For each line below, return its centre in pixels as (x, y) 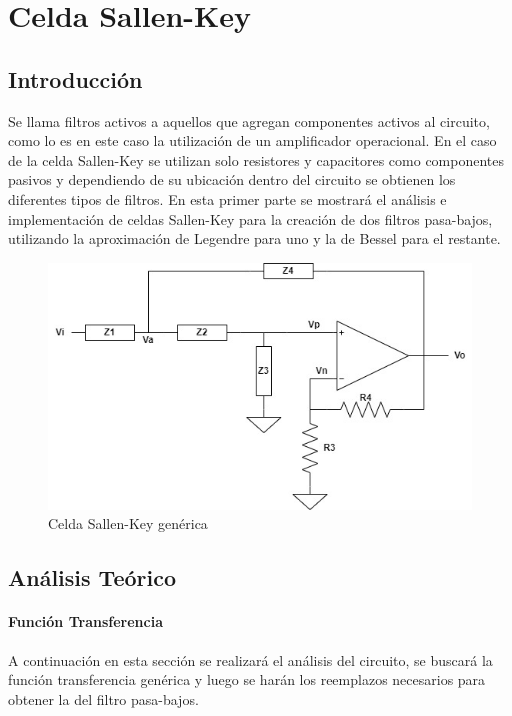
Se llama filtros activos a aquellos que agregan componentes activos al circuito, (249, 120)
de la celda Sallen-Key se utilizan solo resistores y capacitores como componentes (256, 159)
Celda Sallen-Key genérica (128, 523)
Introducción (75, 78)
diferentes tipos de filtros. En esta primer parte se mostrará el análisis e (227, 198)
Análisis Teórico (92, 577)
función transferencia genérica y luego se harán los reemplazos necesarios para (247, 679)
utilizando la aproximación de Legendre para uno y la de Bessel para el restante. (254, 238)
